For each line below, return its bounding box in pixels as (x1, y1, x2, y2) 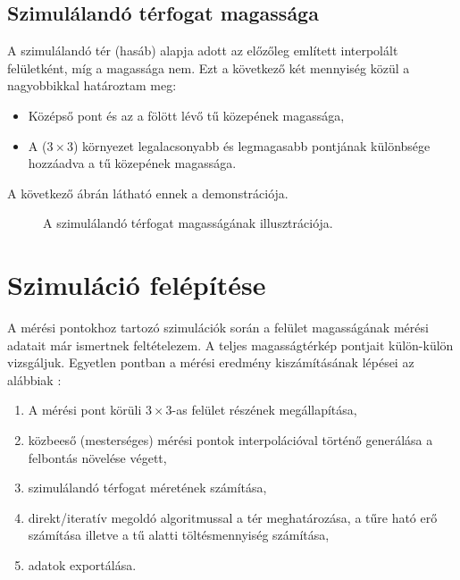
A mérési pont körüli (28, 400, 142, 419)
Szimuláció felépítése (7, 266, 266, 303)
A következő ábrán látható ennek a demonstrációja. (7, 183, 289, 202)
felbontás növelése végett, (28, 448, 167, 467)
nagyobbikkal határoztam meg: (7, 76, 177, 95)
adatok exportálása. (28, 556, 137, 575)
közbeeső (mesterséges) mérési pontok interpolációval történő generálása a (28, 431, 433, 450)
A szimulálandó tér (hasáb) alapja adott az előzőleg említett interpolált (7, 41, 398, 60)
